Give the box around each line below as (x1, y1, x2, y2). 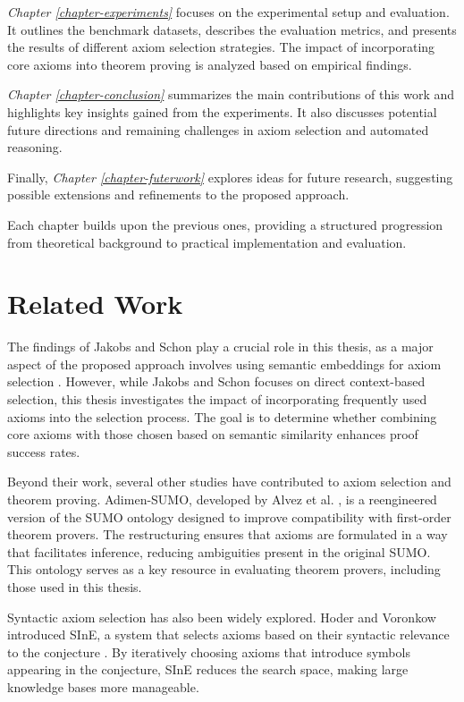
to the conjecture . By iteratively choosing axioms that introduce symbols (7, 642, 410, 661)
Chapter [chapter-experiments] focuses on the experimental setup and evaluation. (7, 3, 450, 21)
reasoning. (7, 138, 63, 156)
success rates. (7, 442, 80, 461)
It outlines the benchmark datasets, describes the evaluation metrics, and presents (7, 20, 457, 38)
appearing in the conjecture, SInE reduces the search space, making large (7, 660, 409, 679)
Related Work (7, 285, 183, 322)
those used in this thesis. (7, 577, 142, 596)
